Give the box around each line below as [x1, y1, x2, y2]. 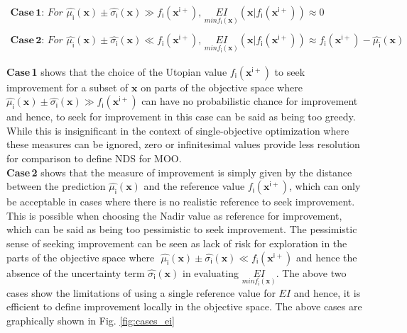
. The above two [276, 265, 347, 280]
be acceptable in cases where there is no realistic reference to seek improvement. [6, 194, 355, 209]
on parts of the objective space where [141, 79, 303, 94]
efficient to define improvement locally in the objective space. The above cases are [6, 299, 362, 314]
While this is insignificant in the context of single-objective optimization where [6, 123, 349, 137]
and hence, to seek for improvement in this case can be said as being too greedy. [6, 109, 356, 124]
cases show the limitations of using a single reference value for [6, 285, 276, 300]
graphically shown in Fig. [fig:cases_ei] [6, 313, 175, 328]
